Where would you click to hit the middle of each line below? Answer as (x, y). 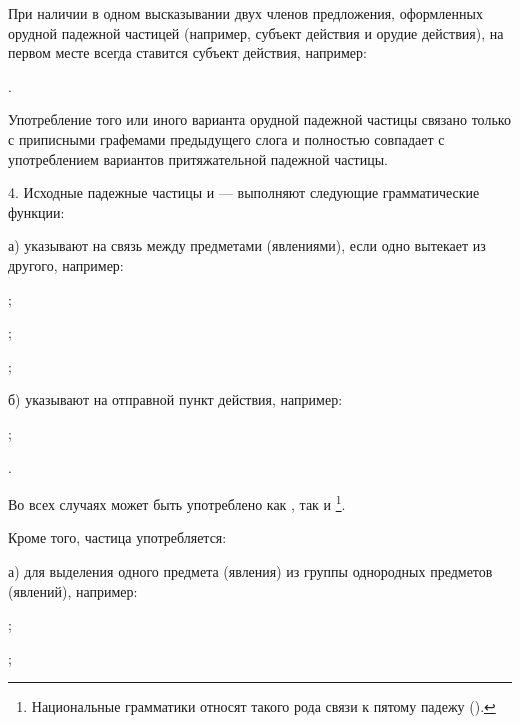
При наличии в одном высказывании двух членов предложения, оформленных (245, 13)
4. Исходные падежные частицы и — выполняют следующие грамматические (244, 192)
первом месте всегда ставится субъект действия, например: (187, 52)
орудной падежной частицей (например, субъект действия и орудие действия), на (256, 32)
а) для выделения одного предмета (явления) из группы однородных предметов (250, 570)
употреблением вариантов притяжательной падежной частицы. (198, 158)
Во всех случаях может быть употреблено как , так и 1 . (177, 502)
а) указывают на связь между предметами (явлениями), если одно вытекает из (247, 245)
